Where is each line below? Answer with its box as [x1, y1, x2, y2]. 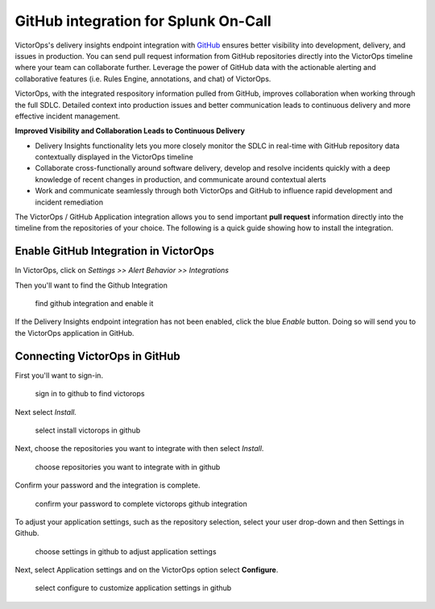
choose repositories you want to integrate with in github [35, 462, 221, 471]
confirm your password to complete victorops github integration [35, 499, 247, 508]
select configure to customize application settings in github [35, 583, 232, 593]
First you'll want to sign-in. [14, 371, 104, 380]
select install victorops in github [35, 425, 141, 435]
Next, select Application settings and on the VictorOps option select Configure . [14, 565, 279, 575]
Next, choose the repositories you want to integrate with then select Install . [14, 444, 264, 454]
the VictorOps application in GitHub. [14, 328, 135, 338]
